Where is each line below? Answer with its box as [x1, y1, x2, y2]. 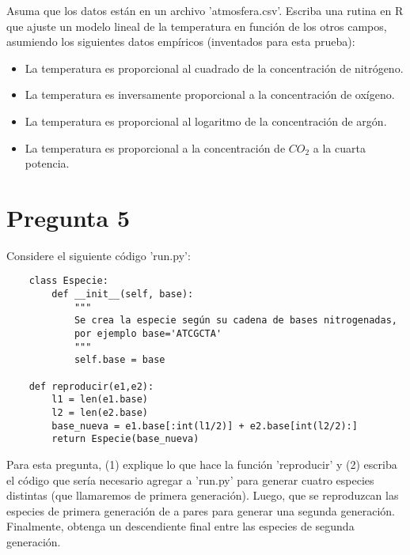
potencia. [25, 155, 70, 172]
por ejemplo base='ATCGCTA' [74, 328, 222, 340]
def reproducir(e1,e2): [28, 380, 154, 392]
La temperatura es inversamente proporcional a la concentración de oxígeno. [25, 86, 395, 103]
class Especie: [28, 275, 108, 287]
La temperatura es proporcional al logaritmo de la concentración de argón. [25, 112, 387, 129]
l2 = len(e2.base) [51, 407, 148, 419]
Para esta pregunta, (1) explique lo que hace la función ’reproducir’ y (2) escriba [6, 456, 397, 472]
